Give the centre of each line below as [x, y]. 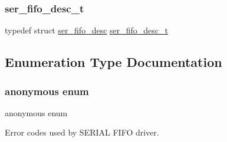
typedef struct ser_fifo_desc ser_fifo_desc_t [87, 30]
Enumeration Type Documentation [113, 62]
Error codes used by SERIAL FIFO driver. [82, 132]
